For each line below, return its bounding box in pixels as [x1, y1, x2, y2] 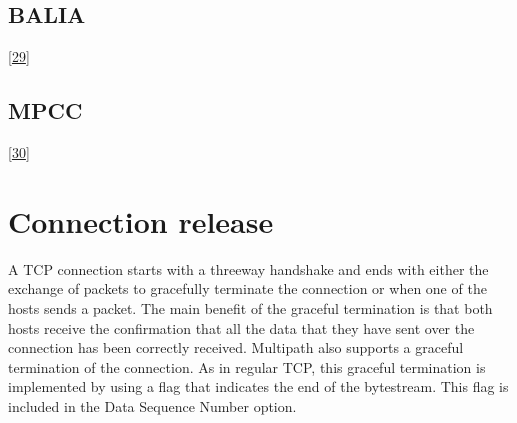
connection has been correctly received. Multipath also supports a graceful [8, 337, 464, 358]
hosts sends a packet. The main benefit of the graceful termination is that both [8, 297, 493, 318]
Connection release [8, 200, 274, 241]
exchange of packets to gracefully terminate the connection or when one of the [8, 278, 487, 299]
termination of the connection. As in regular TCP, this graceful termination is [8, 356, 486, 377]
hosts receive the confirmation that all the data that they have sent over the [8, 317, 475, 338]
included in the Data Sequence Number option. [8, 395, 297, 416]
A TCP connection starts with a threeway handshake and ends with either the [8, 258, 489, 279]
